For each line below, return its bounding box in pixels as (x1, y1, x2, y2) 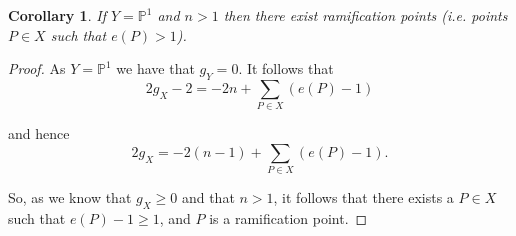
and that (181, 187, 235, 208)
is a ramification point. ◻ (209, 208, 368, 229)
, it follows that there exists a (273, 187, 454, 208)
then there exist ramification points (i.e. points (223, 5, 508, 25)
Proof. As (8, 58, 66, 79)
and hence (8, 123, 70, 144)
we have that (116, 58, 195, 79)
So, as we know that (8, 187, 132, 208)
